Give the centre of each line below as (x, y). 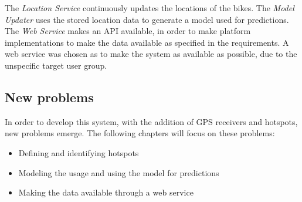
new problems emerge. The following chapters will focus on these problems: (140, 133)
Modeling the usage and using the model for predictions (119, 172)
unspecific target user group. (56, 65)
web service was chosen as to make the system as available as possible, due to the (151, 54)
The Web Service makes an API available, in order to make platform (128, 31)
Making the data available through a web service (106, 192)
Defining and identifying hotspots (79, 152)
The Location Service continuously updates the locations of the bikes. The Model (150, 8)
